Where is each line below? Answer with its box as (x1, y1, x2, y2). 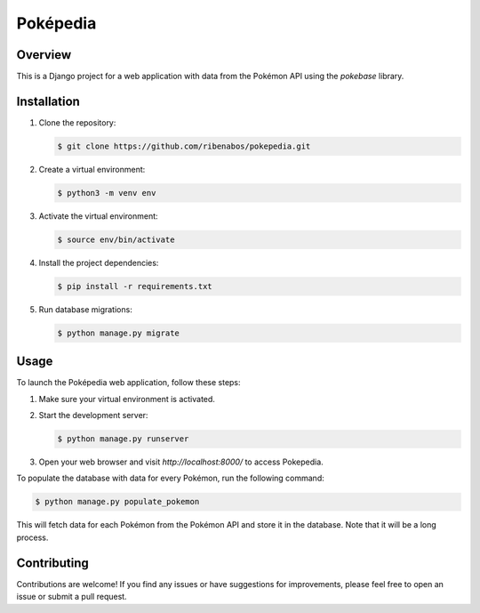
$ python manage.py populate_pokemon (35, 496, 200, 507)
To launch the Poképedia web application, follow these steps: (16, 377, 241, 388)
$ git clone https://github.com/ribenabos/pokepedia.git (57, 141, 311, 151)
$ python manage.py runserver (57, 434, 189, 444)
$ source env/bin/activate (57, 234, 175, 245)
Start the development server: (38, 410, 148, 421)
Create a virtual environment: (38, 164, 146, 174)
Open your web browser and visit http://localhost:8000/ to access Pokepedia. (38, 456, 324, 467)
